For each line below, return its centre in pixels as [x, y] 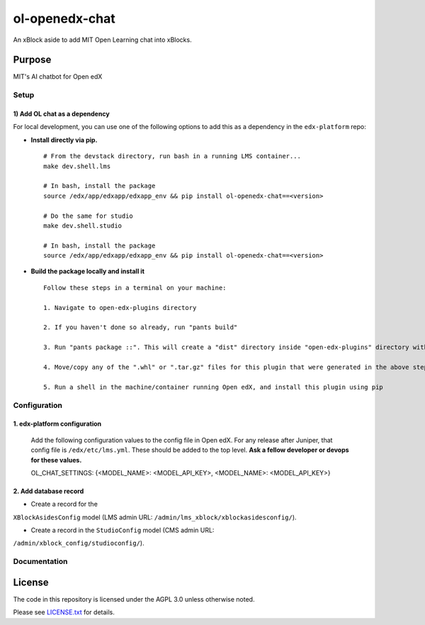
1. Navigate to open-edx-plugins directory [120, 308]
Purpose [32, 60]
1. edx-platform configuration [57, 424]
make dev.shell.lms [77, 166]
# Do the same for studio [89, 216]
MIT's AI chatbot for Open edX [58, 77]
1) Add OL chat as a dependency [61, 114]
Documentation [40, 562]
